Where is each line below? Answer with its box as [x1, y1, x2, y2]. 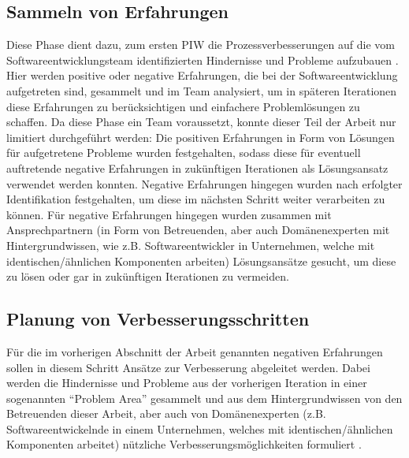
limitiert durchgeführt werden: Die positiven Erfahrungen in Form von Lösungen [6, 128, 395, 145]
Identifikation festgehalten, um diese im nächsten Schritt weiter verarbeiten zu [6, 191, 385, 207]
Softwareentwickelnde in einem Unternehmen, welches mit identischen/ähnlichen [6, 420, 393, 437]
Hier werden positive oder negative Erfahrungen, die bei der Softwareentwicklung [6, 67, 398, 84]
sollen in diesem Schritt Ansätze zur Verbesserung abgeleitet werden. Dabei [6, 359, 370, 375]
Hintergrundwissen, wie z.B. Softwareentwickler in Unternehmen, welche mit [6, 236, 375, 253]
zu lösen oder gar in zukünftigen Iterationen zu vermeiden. [6, 268, 289, 285]
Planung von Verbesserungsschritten [6, 307, 310, 331]
